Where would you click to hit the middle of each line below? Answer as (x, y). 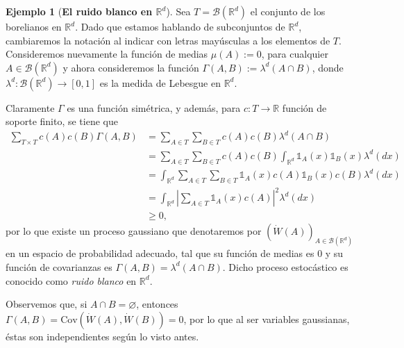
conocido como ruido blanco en (71, 280)
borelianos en (34, 26)
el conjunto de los (288, 11)
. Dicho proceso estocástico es (285, 266)
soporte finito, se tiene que (62, 121)
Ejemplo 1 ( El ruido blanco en (79, 11)
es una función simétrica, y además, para (154, 107)
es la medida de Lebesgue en (160, 82)
